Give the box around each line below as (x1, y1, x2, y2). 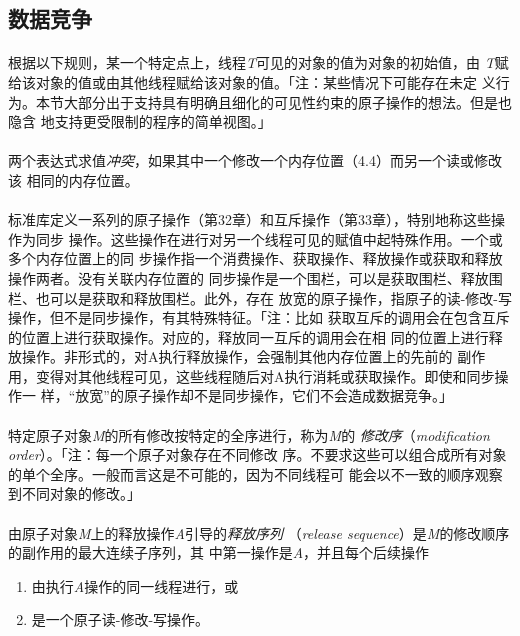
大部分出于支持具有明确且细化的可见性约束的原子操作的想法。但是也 (63, 91, 512, 112)
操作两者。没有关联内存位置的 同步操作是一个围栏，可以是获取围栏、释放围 (8, 267, 503, 288)
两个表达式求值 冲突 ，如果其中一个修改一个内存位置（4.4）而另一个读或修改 (8, 150, 502, 171)
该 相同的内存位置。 (8, 169, 139, 190)
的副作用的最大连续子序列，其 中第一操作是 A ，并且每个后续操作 (8, 542, 430, 563)
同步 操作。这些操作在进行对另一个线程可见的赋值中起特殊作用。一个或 (35, 228, 503, 249)
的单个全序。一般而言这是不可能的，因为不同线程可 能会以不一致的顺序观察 (8, 463, 503, 484)
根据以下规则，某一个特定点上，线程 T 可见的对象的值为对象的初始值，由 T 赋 (8, 52, 509, 73)
